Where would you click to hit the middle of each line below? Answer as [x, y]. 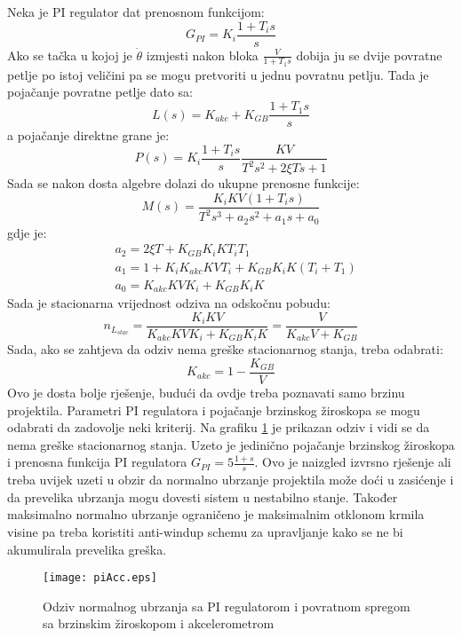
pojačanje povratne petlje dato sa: [100, 92]
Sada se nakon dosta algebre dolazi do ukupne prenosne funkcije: [183, 183]
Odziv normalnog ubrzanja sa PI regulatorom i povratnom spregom [227, 606]
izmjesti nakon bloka [202, 55]
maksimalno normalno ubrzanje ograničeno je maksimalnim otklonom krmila [216, 514]
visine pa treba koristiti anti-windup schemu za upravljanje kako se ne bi [205, 531]
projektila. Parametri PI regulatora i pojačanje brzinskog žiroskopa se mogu [214, 410]
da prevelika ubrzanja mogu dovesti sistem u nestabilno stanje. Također [203, 496]
